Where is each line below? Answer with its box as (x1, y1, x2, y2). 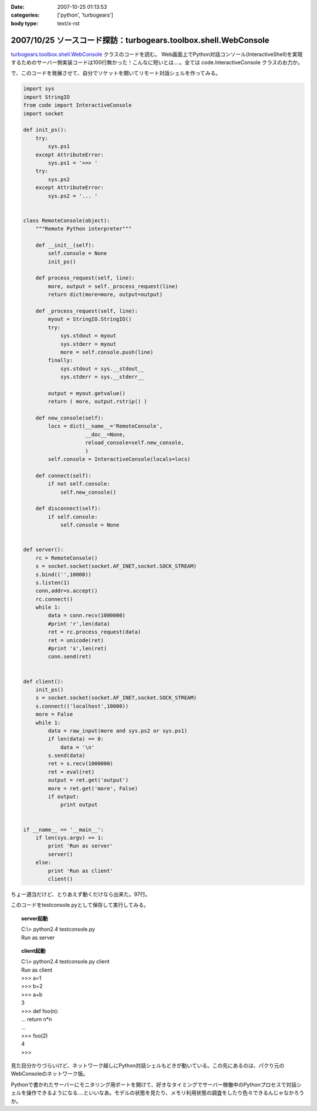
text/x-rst (57, 19, 80, 26)
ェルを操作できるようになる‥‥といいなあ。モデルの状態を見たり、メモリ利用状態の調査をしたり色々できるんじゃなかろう (11, 1089, 305, 1096)
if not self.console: (48, 481, 110, 488)
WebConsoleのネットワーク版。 (11, 1070, 89, 1077)
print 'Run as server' (48, 843, 114, 849)
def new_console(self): (35, 415, 104, 422)
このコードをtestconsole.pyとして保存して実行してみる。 (11, 902, 149, 909)
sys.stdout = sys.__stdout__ (60, 365, 144, 372)
